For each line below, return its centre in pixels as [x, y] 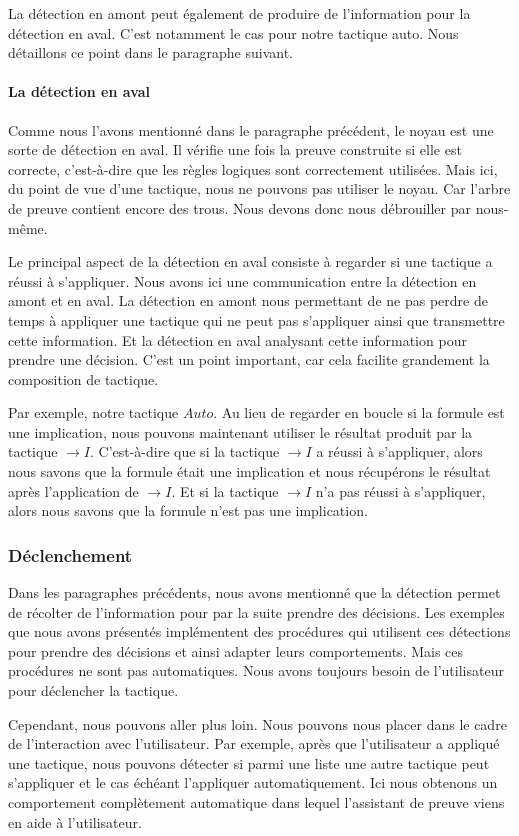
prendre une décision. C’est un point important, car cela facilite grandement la [249, 359]
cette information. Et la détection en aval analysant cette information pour [237, 339]
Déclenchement [70, 554]
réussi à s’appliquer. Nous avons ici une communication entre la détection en [242, 280]
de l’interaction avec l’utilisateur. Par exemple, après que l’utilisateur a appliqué [254, 743]
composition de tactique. [83, 378]
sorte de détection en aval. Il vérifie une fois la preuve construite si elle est [235, 149]
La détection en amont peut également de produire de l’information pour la [239, 13]
